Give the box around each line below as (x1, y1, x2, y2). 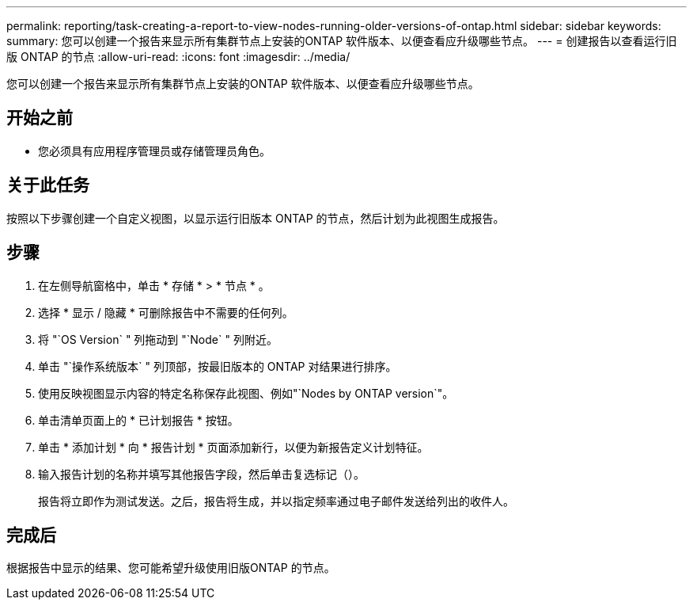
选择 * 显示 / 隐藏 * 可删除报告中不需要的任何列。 (38, 305, 293, 319)
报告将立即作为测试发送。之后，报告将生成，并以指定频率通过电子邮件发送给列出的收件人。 (38, 494, 514, 508)
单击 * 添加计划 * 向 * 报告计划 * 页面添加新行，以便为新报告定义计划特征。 (38, 440, 429, 454)
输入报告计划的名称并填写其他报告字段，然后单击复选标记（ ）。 (38, 467, 365, 481)
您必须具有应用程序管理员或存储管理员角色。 (38, 143, 271, 158)
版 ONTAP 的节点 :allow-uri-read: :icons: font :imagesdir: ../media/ (6, 50, 350, 63)
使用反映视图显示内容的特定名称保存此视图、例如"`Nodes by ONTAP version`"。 (38, 386, 454, 400)
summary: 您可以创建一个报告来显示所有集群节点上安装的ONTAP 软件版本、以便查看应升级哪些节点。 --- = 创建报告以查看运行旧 (6, 34, 677, 48)
